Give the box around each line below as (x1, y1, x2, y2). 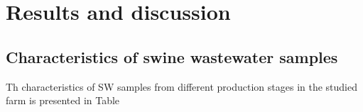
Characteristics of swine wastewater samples (6, 45, 338, 67)
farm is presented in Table (6, 93, 120, 108)
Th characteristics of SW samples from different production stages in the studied (6, 79, 357, 94)
